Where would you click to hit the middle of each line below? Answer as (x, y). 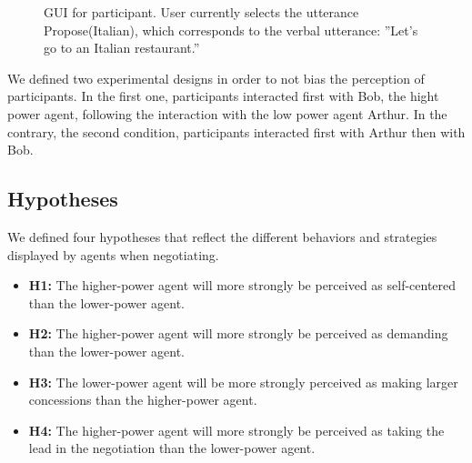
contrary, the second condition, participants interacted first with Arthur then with (236, 131)
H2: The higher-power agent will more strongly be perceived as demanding (238, 333)
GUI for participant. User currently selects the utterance (201, 12)
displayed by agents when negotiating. (113, 254)
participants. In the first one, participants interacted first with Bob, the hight (223, 96)
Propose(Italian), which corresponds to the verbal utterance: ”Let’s (231, 30)
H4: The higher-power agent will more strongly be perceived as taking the (236, 430)
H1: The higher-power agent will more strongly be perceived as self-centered (242, 285)
